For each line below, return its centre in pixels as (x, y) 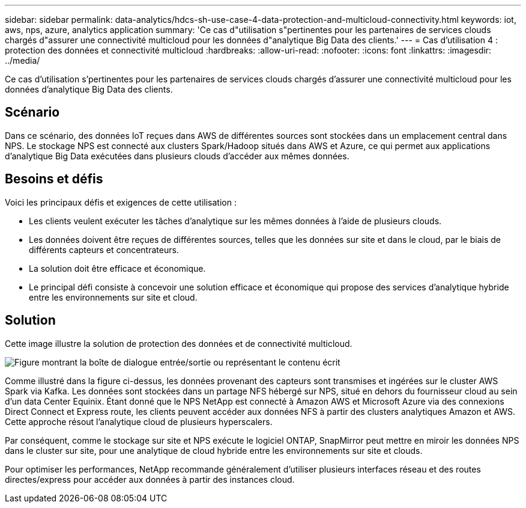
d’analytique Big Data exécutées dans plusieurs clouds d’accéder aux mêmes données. (177, 156)
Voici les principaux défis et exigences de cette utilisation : (121, 202)
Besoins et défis (54, 179)
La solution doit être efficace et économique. (117, 268)
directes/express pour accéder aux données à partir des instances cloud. (150, 479)
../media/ (23, 60)
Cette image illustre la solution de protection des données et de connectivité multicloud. (179, 343)
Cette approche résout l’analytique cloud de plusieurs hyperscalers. (139, 421)
